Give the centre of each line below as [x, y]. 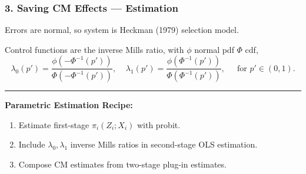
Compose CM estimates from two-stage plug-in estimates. [122, 164]
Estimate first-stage [54, 124]
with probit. [159, 124]
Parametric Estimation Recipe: [69, 105]
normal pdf [214, 49]
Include [32, 144]
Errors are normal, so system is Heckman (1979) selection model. [122, 30]
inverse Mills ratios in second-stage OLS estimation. [164, 144]
